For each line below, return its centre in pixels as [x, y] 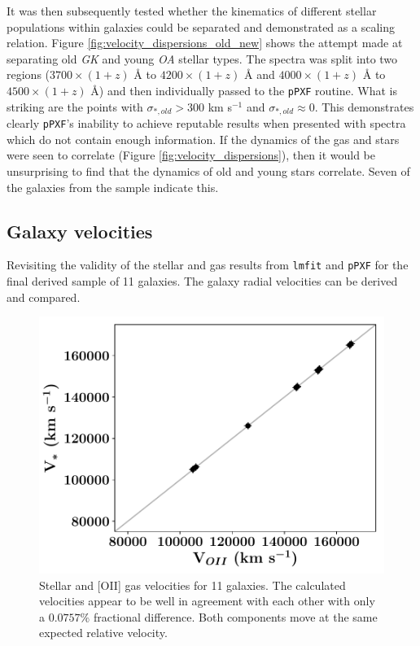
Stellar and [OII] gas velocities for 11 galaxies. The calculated [192, 585]
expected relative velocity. [103, 633]
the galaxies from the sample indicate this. [113, 187]
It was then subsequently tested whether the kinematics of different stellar [192, 11]
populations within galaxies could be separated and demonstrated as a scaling [201, 26]
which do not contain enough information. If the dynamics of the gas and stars [203, 139]
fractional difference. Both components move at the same [235, 616]
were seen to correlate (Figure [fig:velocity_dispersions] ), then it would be [191, 155]
